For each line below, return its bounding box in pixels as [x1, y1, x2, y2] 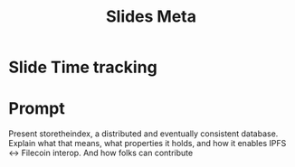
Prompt [8, 98, 65, 119]
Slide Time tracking [8, 57, 157, 78]
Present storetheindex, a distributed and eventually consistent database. [8, 128, 279, 139]
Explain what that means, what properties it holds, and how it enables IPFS [8, 138, 287, 149]
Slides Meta [106, 6, 196, 27]
